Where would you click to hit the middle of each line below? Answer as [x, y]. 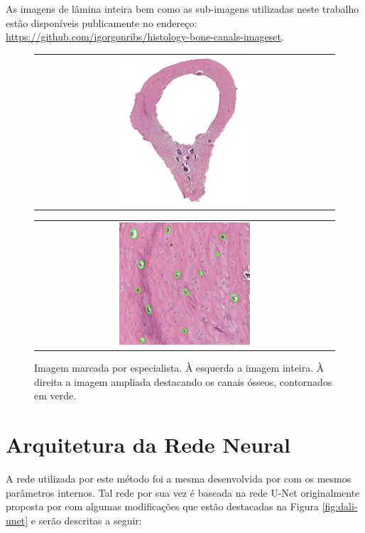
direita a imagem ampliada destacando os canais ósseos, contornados [183, 381]
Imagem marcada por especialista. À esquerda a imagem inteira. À [179, 368]
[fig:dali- [340, 506]
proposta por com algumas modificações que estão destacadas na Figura [162, 506]
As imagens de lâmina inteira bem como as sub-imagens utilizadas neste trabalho [182, 9]
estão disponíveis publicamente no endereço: [102, 22]
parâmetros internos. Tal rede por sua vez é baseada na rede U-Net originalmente [183, 492]
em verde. [55, 395]
